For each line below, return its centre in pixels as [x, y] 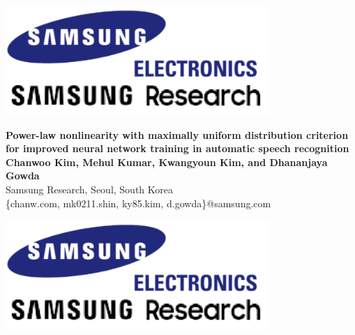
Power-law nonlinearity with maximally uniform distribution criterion [177, 134]
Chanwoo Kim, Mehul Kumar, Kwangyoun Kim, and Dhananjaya [167, 162]
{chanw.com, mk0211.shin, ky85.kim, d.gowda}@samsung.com [138, 203]
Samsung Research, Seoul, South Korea [89, 189]
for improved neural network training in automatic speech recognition [177, 148]
